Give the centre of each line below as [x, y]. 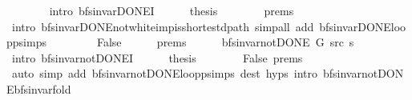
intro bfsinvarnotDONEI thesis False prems [157, 57]
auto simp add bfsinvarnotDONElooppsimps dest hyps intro [164, 73]
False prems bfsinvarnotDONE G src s [225, 42]
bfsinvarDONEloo [363, 26]
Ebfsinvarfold [39, 88]
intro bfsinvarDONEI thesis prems [172, 10]
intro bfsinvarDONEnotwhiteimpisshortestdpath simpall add [163, 26]
